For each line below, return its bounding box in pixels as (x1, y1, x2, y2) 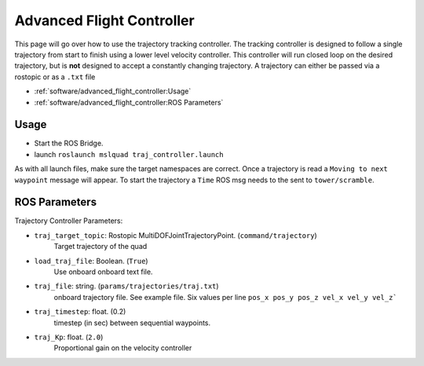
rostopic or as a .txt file (14, 71, 96, 82)
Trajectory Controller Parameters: (14, 216, 123, 225)
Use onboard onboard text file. (53, 267, 153, 276)
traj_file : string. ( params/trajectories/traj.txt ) (34, 281, 219, 291)
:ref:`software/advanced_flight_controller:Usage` (34, 86, 192, 96)
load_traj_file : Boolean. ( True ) (34, 256, 148, 265)
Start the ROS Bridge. (34, 138, 104, 148)
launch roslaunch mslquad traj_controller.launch (34, 149, 224, 159)
